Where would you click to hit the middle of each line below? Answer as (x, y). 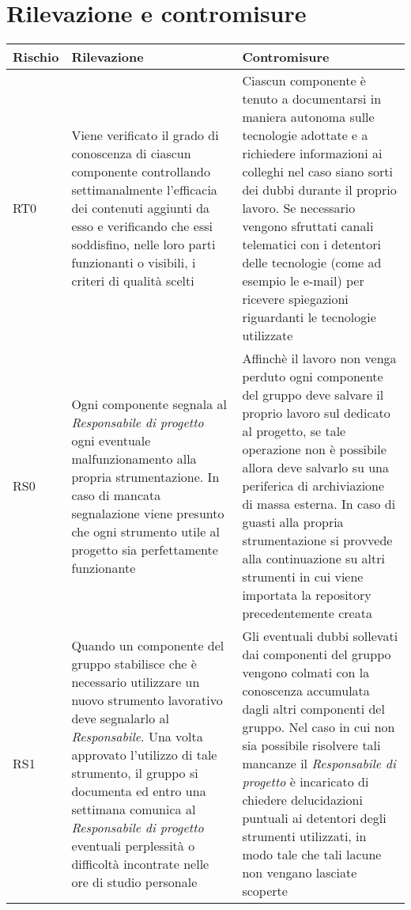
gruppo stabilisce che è (134, 663)
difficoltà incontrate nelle (140, 863)
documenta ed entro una (139, 791)
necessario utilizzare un (136, 681)
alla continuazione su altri (313, 559)
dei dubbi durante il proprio (319, 190)
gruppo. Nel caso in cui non (319, 727)
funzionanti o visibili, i (134, 263)
